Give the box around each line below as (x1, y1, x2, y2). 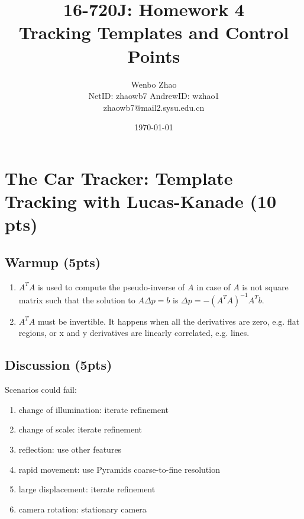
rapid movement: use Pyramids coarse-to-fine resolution (18, 463, 220, 475)
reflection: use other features (18, 443, 122, 455)
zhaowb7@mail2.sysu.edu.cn (103, 101, 205, 113)
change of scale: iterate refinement (18, 423, 142, 435)
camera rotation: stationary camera (18, 502, 147, 515)
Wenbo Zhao (131, 78, 177, 90)
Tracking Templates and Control (18, 20, 289, 44)
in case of (196, 280, 231, 293)
